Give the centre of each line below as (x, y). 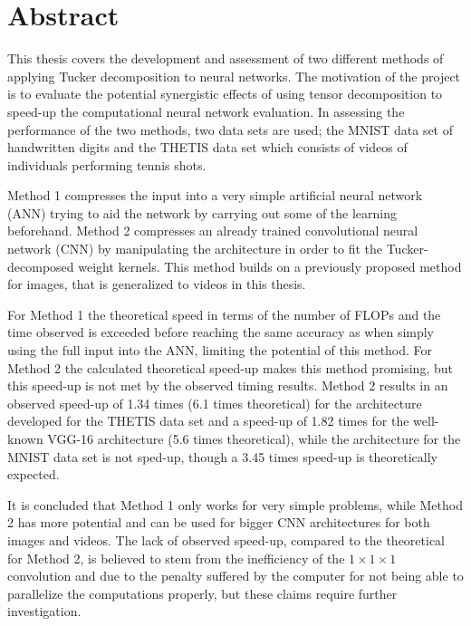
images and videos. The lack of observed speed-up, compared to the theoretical (226, 539)
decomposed (41, 266)
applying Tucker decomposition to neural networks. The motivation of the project (234, 76)
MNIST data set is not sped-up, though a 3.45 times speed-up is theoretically (222, 456)
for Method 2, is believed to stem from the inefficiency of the (176, 558)
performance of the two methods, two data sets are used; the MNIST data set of (231, 129)
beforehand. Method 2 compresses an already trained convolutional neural (213, 231)
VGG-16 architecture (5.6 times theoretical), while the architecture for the (254, 438)
